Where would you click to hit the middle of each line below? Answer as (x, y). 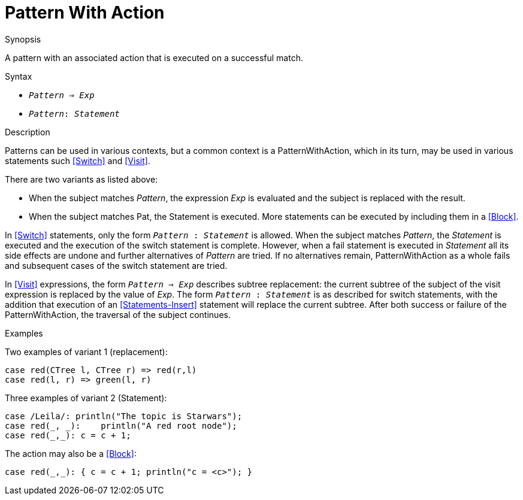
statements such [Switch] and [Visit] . (78, 160)
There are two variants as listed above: (81, 179)
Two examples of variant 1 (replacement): (86, 351)
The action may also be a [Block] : (71, 453)
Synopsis (23, 39)
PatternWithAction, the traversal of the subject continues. (118, 314)
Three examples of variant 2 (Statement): (86, 398)
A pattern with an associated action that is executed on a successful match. (154, 57)
